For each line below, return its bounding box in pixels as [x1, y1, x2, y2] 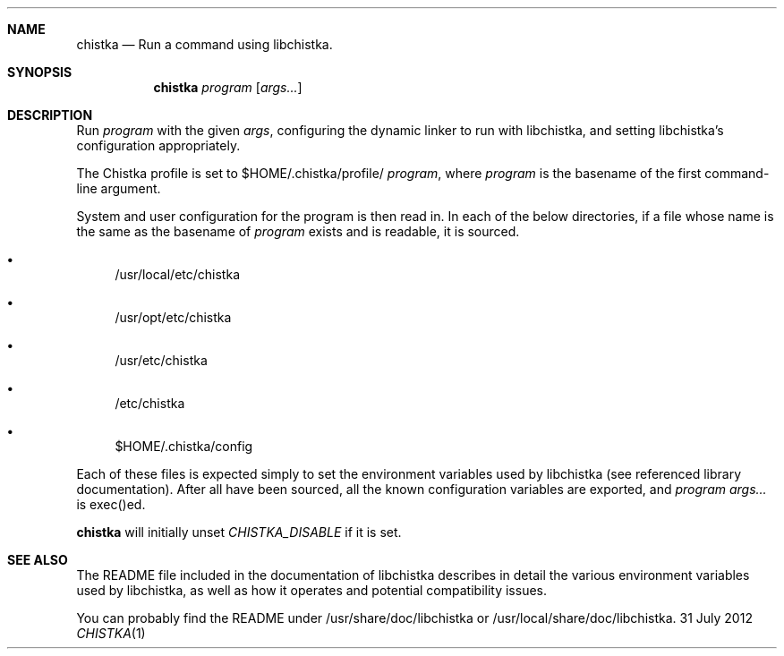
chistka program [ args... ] [153, 80, 303, 95]
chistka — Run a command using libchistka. [76, 37, 333, 52]
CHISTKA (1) [76, 626, 146, 641]
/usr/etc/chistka [115, 353, 208, 368]
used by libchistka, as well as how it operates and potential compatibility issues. [76, 583, 547, 598]
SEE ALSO [7, 552, 68, 567]
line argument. [76, 181, 161, 196]
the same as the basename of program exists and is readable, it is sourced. [76, 224, 520, 239]
